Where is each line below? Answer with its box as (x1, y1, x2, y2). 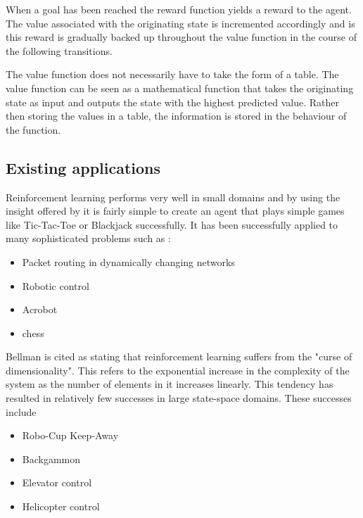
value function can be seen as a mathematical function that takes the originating (6, 80, 354, 95)
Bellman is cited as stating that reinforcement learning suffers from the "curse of (6, 349, 352, 364)
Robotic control (22, 278, 89, 293)
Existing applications (6, 156, 161, 178)
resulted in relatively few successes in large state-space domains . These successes (6, 391, 352, 405)
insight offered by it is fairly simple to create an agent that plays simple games (6, 203, 345, 218)
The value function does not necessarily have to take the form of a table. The (6, 67, 339, 82)
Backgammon (22, 451, 81, 466)
